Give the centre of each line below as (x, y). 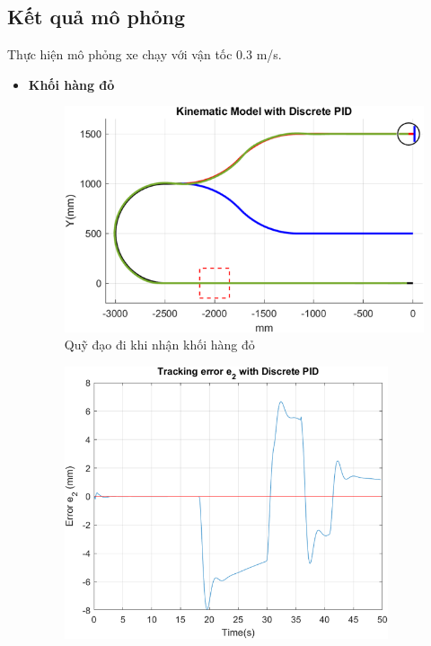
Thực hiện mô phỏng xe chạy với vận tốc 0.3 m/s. (145, 54)
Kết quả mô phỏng (97, 17)
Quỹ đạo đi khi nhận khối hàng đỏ (159, 345)
